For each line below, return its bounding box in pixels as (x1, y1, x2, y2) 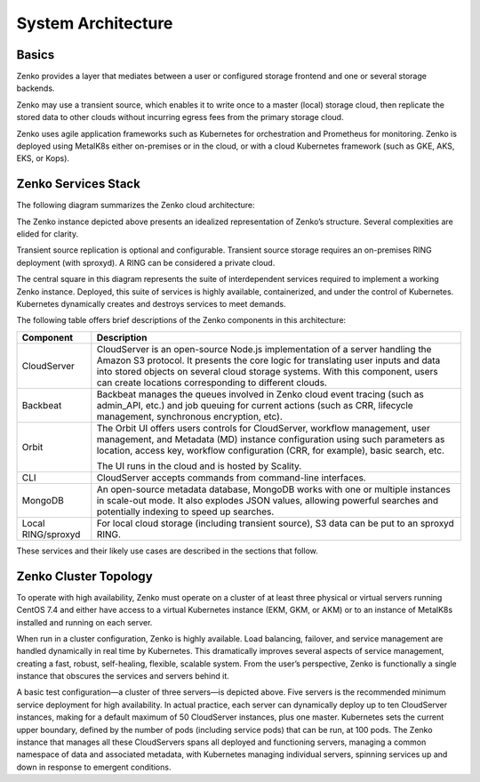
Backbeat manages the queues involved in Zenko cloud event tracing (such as (96, 388, 424, 400)
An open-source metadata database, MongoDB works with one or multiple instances (96, 483, 451, 496)
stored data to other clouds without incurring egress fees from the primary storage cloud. (16, 112, 344, 123)
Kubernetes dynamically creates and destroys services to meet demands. (16, 299, 286, 310)
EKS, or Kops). (16, 153, 70, 164)
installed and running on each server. (16, 617, 153, 627)
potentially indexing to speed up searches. (96, 505, 275, 518)
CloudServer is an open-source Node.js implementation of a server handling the (96, 343, 432, 355)
